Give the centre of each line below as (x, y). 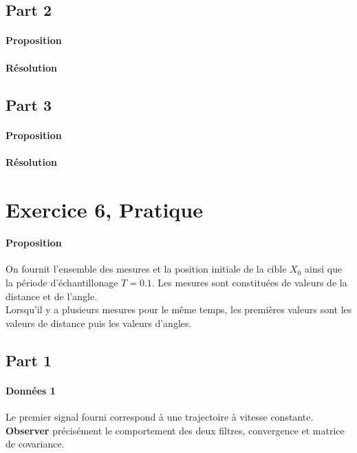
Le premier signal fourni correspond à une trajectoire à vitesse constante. (160, 417)
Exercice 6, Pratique (105, 209)
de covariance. (35, 444)
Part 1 (29, 360)
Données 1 (31, 390)
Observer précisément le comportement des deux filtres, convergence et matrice (175, 430)
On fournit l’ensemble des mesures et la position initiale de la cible (146, 269)
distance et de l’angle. (52, 296)
